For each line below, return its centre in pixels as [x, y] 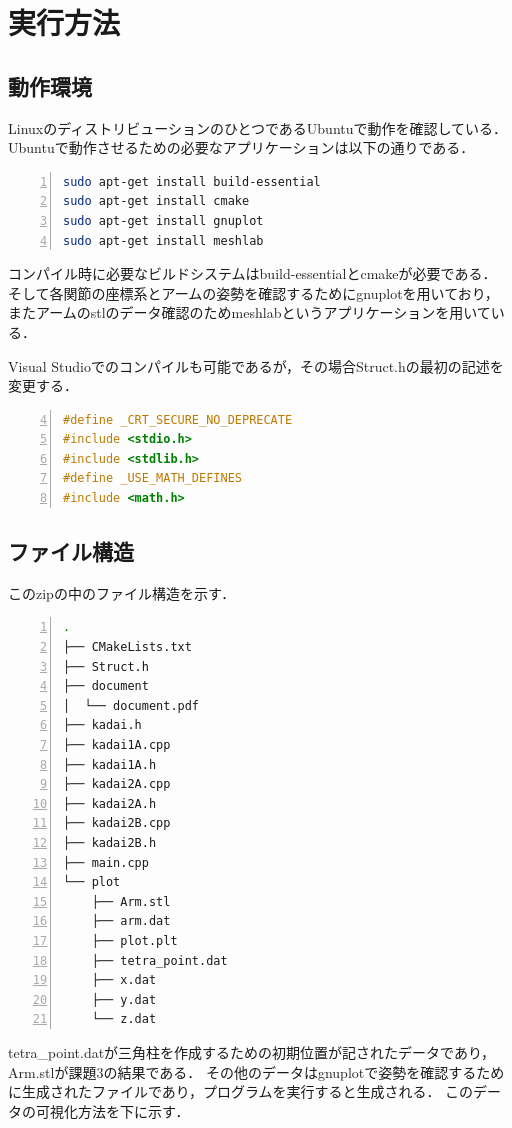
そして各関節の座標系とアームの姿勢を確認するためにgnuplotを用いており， [253, 292]
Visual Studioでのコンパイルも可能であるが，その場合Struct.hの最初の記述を [256, 365]
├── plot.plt [134, 940]
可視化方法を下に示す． [112, 1110]
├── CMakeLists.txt [127, 647]
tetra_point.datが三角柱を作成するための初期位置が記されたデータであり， [252, 1051]
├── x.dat [124, 980]
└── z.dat [124, 1019]
